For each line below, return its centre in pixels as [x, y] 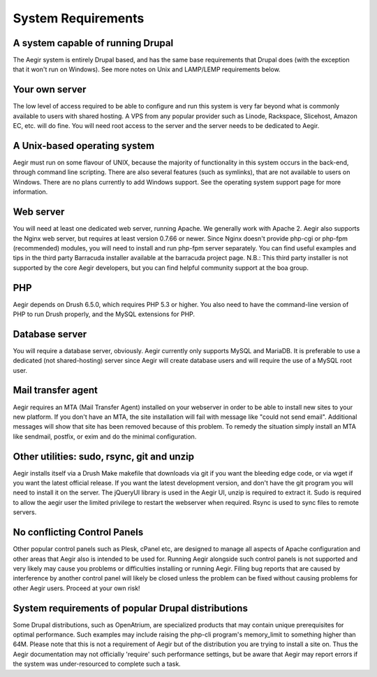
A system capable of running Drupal [93, 43]
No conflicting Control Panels [78, 533]
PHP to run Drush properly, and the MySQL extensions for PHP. [104, 314]
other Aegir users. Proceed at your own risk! [76, 588]
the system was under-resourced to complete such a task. [97, 664]
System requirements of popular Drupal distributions [130, 608]
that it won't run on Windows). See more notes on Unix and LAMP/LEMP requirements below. [147, 69]
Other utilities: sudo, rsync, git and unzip [104, 456]
